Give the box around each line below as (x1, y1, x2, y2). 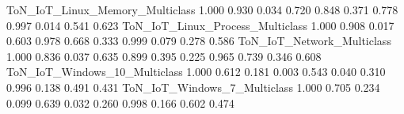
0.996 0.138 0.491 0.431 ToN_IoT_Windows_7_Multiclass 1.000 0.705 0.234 (6, 78, 380, 95)
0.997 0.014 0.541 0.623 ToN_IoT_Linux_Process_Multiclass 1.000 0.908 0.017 (6, 17, 394, 33)
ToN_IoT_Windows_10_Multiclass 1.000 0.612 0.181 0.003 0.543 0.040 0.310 (6, 63, 386, 80)
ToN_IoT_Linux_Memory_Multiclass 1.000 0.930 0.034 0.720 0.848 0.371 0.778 (6, 2, 398, 17)
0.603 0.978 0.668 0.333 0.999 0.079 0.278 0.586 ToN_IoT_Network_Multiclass (6, 32, 391, 49)
